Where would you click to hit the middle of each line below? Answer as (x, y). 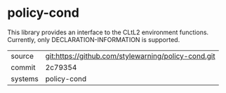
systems (25, 78)
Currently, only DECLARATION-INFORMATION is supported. (94, 39)
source (22, 56)
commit (23, 67)
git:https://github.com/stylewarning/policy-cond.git (130, 56)
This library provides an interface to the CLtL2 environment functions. (108, 32)
